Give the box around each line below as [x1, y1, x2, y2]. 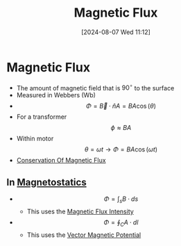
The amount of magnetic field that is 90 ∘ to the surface [16, 82, 175, 92]
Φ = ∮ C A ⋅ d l [103, 218, 139, 228]
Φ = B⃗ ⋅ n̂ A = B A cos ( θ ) [85, 102, 157, 110]
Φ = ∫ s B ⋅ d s [103, 195, 139, 204]
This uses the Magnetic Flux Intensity [26, 207, 135, 215]
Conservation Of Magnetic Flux [16, 156, 106, 165]
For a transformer [16, 113, 67, 121]
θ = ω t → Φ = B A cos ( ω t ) [84, 145, 157, 154]
